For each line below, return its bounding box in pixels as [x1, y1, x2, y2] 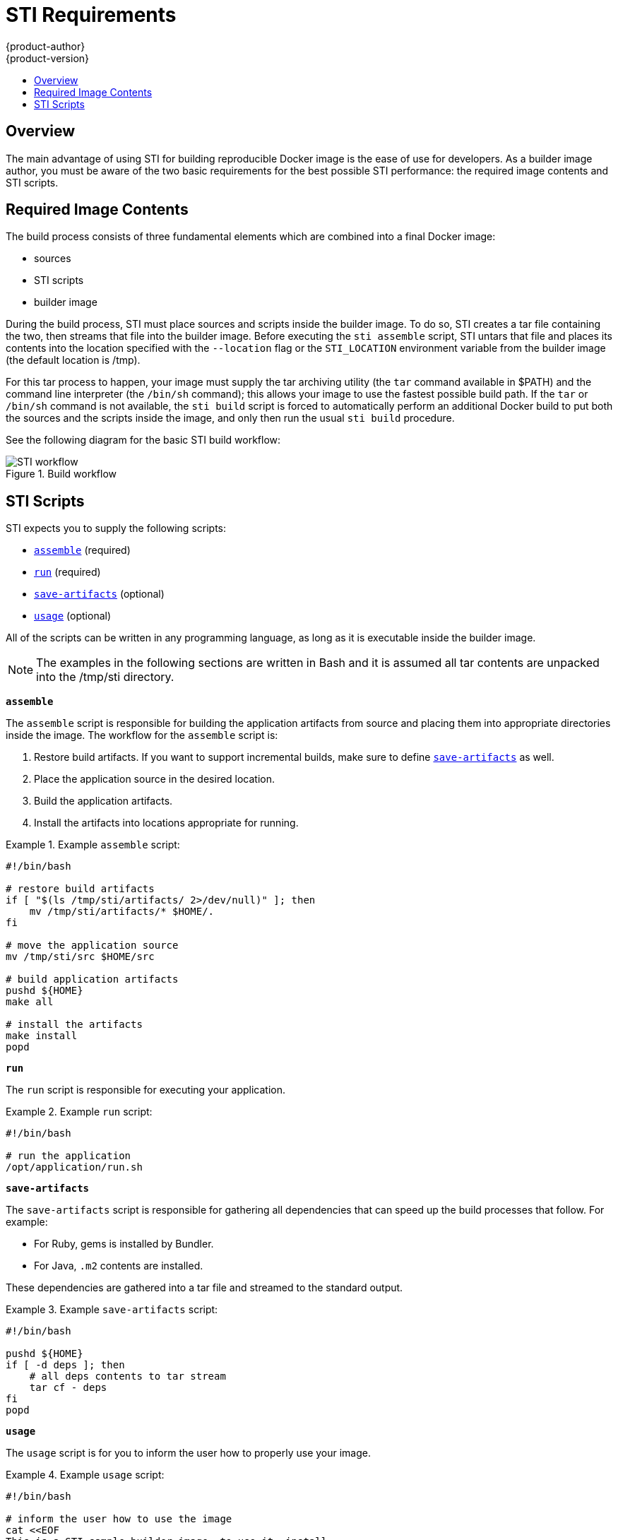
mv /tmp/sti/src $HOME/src [6, 951, 155, 963]
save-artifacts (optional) [34, 588, 165, 600]
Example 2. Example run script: [6, 1106, 153, 1118]
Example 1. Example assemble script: [6, 839, 180, 851]
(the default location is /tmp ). [6, 354, 141, 367]
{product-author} [6, 40, 85, 52]
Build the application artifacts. [34, 795, 173, 807]
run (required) [34, 566, 101, 579]
